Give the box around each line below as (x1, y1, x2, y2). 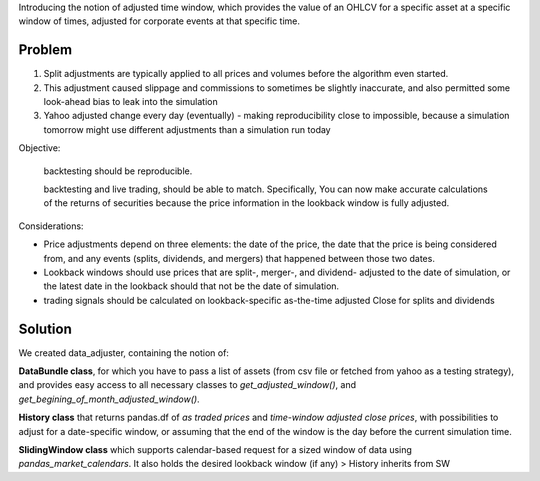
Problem (18, 41, 73, 59)
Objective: (18, 142, 61, 154)
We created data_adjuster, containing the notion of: (18, 346, 230, 359)
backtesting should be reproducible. (43, 165, 193, 177)
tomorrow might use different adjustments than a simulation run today (43, 123, 331, 135)
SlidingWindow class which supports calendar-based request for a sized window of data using (18, 444, 412, 456)
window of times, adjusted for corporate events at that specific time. (18, 15, 300, 27)
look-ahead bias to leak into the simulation (43, 96, 219, 108)
